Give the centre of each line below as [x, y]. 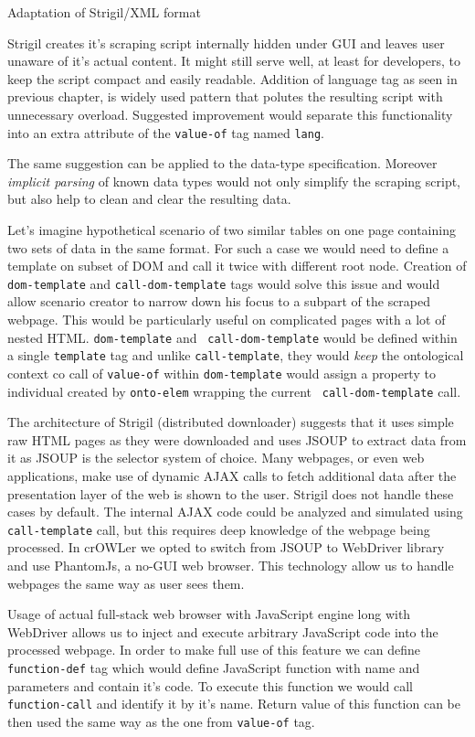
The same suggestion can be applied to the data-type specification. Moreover [222, 163]
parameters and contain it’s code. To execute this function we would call [211, 685]
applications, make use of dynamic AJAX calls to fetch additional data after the [232, 476]
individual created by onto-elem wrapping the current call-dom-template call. [234, 391]
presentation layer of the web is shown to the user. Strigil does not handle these [231, 493]
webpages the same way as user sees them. [126, 583]
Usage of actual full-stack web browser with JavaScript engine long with [209, 614]
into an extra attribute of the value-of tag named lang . [166, 132]
